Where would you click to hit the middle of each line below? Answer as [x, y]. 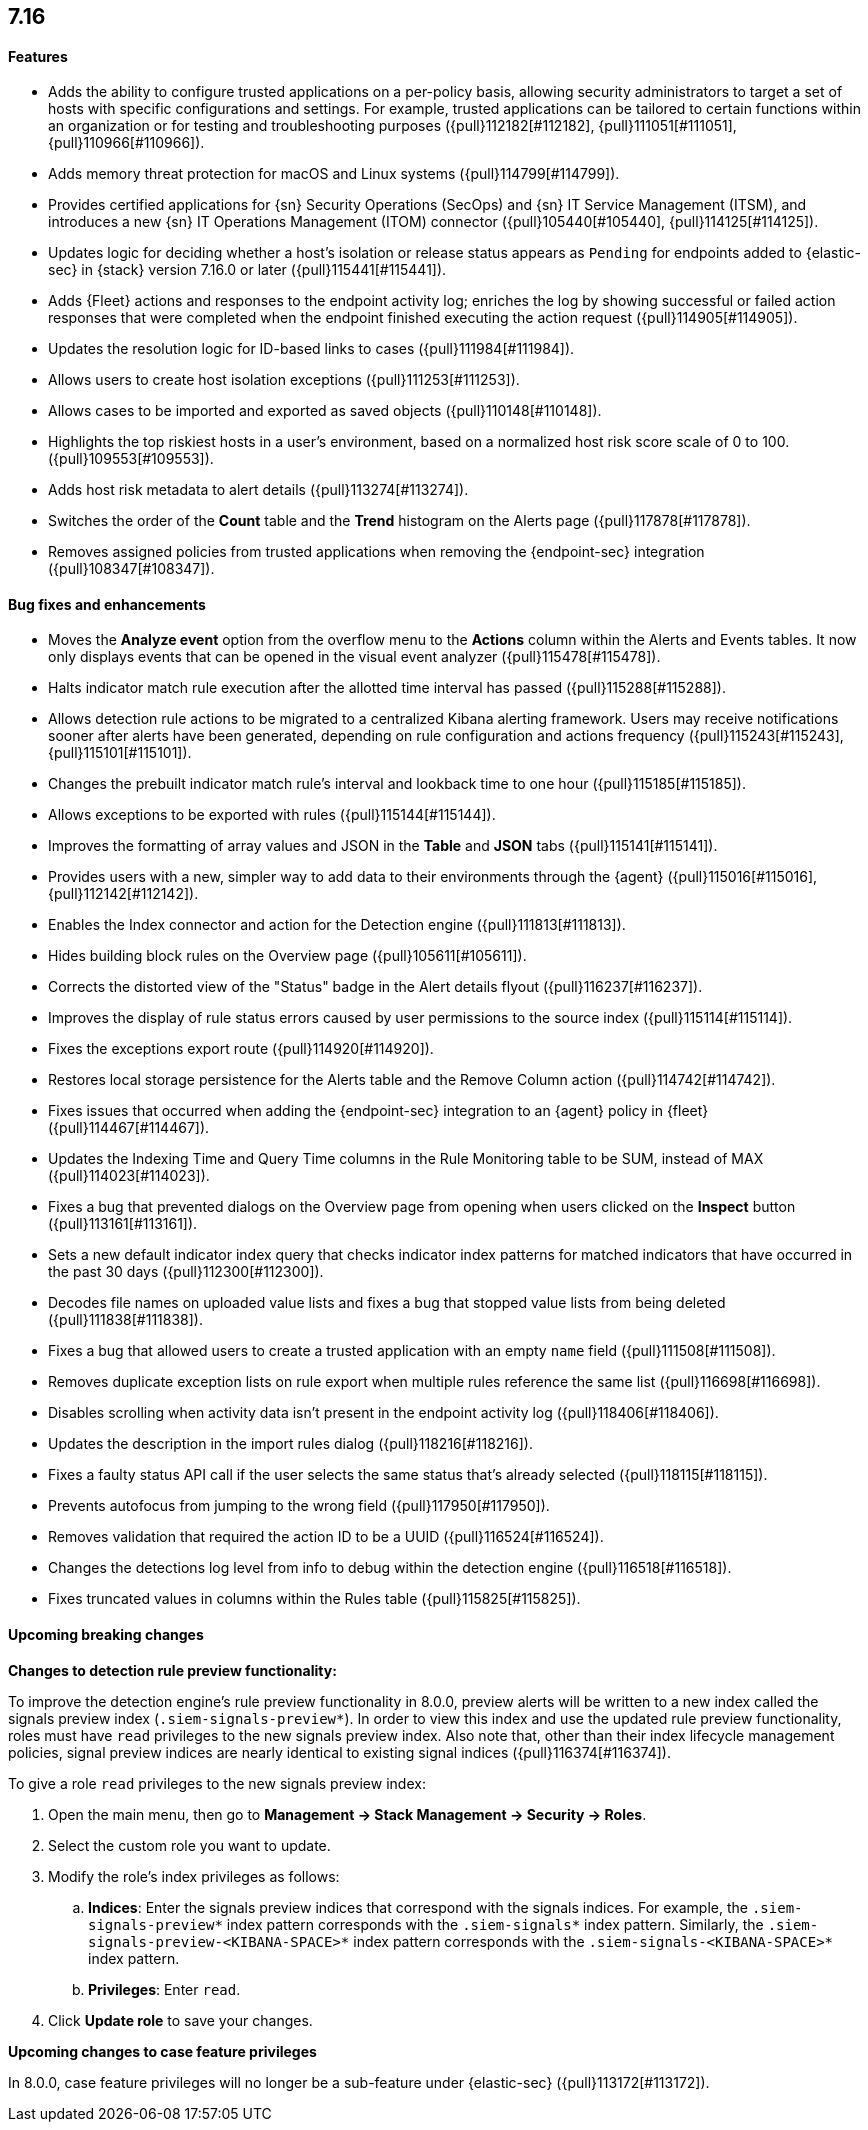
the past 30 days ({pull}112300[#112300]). [186, 1272]
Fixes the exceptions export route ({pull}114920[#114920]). [241, 1049]
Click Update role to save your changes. [180, 2020]
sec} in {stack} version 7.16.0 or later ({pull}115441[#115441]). [247, 270]
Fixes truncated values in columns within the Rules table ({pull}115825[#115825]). [314, 1599]
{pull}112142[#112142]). [123, 894]
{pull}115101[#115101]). [120, 753]
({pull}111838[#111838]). [125, 1320]
